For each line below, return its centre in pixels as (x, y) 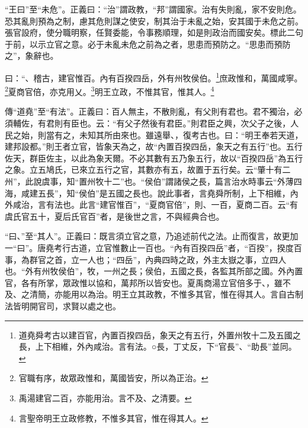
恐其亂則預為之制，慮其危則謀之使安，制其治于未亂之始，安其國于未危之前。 (154, 20)
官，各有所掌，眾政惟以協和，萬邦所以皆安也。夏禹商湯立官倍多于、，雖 (144, 282)
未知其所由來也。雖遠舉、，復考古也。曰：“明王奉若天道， (191, 134)
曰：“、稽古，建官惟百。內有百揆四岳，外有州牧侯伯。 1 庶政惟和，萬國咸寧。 (154, 77)
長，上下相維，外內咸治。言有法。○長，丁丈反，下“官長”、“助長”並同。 (158, 346)
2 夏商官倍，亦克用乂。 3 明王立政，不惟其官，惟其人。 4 (110, 91)
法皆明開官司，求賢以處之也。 (63, 305)
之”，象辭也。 (32, 56)
